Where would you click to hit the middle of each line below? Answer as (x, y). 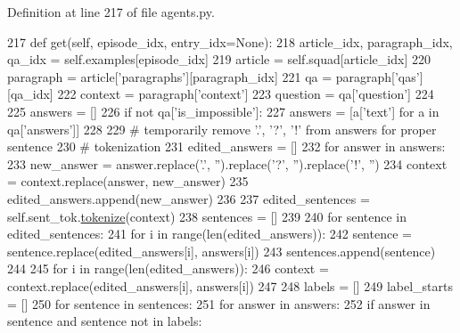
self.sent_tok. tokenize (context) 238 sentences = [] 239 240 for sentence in (207, 216)
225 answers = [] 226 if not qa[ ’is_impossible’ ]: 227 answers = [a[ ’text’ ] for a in (223, 111)
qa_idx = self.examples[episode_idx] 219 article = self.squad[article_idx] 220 (219, 59)
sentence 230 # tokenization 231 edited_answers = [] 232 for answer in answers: (226, 146)
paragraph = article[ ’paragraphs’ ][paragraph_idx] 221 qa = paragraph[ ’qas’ (214, 76)
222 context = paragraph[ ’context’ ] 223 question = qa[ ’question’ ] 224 (246, 94)
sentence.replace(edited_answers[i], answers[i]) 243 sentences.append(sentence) (222, 251)
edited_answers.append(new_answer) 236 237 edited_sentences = (189, 198)
